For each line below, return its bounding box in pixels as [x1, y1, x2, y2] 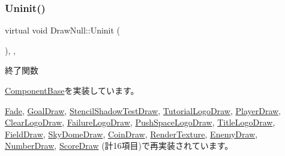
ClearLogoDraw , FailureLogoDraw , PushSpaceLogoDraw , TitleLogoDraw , [5, 116, 275, 129]
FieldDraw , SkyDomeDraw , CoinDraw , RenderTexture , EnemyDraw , [5, 127, 258, 140]
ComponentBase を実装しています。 [5, 84, 139, 96]
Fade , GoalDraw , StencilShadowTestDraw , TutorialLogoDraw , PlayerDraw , [5, 104, 281, 117]
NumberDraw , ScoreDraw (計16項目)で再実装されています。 [5, 139, 233, 152]
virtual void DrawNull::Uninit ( [5, 24, 121, 36]
